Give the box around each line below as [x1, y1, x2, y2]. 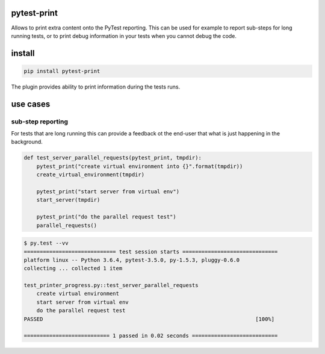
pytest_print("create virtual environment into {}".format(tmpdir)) [36, 163, 243, 170]
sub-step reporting [11, 117, 69, 126]
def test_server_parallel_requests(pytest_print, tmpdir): [23, 154, 202, 161]
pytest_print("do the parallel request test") [36, 214, 177, 220]
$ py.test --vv [23, 240, 69, 247]
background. [11, 138, 43, 146]
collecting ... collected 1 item [23, 265, 123, 272]
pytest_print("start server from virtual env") [36, 188, 180, 195]
